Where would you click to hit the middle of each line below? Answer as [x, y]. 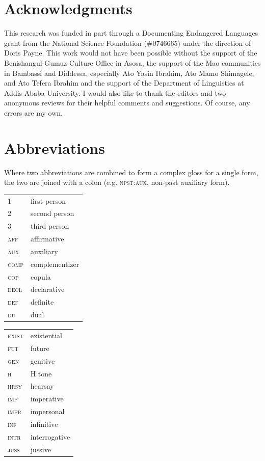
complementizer [55, 264]
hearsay [42, 386]
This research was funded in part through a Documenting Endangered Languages [131, 33]
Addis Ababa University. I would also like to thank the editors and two [115, 92]
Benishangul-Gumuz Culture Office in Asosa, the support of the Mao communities [132, 62]
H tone [41, 373]
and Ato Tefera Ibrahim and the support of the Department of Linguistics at [124, 83]
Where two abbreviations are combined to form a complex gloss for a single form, [131, 172]
